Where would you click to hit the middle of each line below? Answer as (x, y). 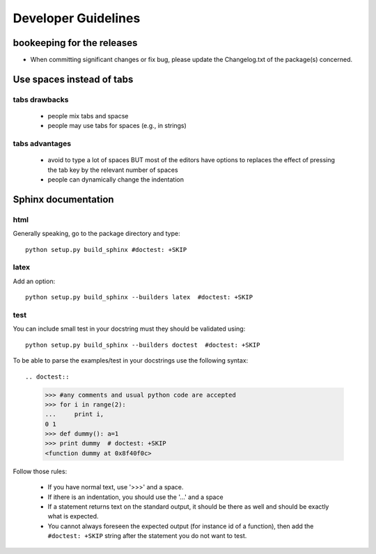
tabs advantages (42, 144)
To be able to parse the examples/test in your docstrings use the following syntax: (131, 361)
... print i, (75, 414)
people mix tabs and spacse (88, 116)
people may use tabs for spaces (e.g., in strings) (117, 126)
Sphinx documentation (63, 199)
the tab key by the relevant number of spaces (113, 170)
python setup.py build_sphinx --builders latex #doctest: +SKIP (139, 297)
